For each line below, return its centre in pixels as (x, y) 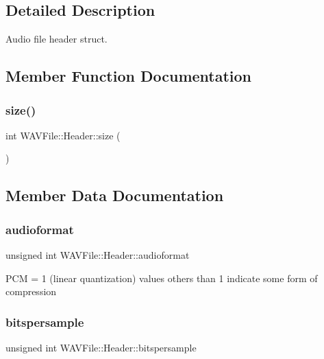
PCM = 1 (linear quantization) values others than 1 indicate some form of (162, 278)
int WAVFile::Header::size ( (63, 135)
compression (31, 291)
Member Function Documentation (129, 76)
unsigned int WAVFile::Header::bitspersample (101, 347)
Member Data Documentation (115, 195)
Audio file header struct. (57, 39)
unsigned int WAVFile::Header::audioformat (98, 254)
